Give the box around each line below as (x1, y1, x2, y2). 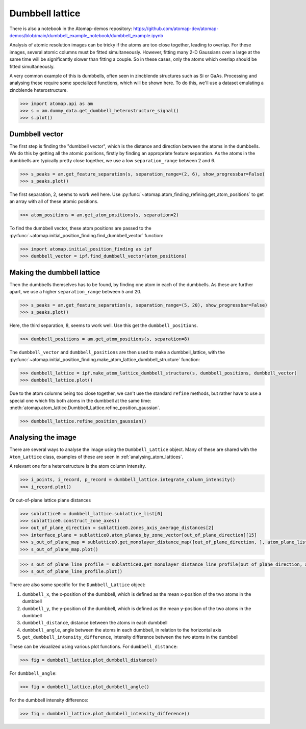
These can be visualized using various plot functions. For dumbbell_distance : (9, 643, 178, 649)
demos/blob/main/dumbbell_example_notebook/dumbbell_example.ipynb (9, 32, 163, 38)
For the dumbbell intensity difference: (9, 697, 89, 703)
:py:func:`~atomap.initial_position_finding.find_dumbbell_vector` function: (9, 232, 163, 238)
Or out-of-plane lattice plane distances (9, 497, 91, 503)
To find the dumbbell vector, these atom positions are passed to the (9, 225, 151, 232)
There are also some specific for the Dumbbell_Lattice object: (9, 582, 146, 588)
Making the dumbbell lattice (9, 268, 100, 276)
